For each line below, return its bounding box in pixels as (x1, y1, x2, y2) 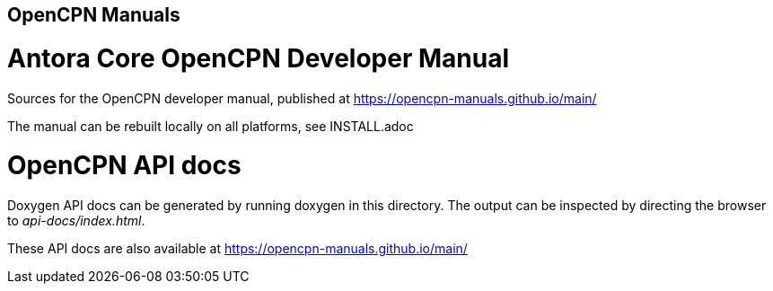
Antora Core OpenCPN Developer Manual (7, 42, 510, 74)
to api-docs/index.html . (7, 213, 145, 228)
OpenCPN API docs (7, 150, 242, 181)
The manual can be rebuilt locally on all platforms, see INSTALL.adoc (7, 118, 414, 134)
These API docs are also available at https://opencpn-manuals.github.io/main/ (7, 241, 468, 256)
